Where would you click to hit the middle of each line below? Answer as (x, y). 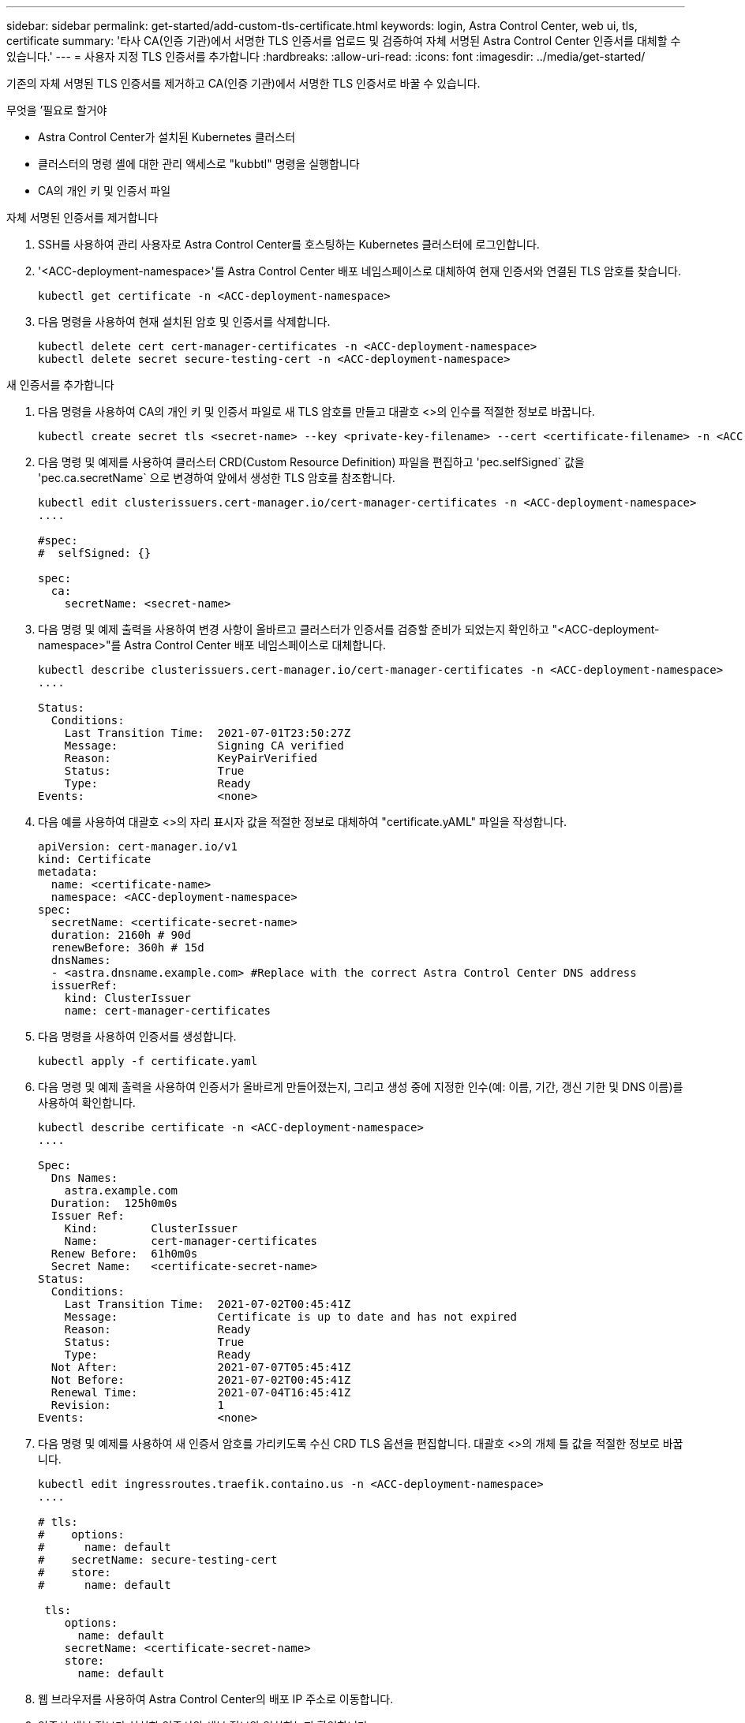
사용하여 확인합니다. (87, 1103)
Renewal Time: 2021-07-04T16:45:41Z (201, 1392)
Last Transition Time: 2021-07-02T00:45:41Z (208, 1304)
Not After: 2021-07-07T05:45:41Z (201, 1367)
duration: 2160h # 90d (121, 935)
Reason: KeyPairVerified (191, 758)
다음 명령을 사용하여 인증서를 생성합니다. (137, 1036)
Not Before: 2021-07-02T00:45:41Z (201, 1380)
